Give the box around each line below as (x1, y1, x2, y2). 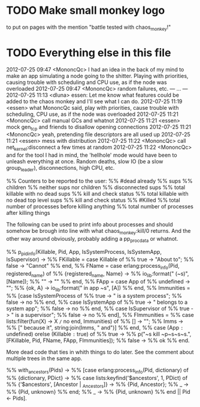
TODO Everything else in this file (6, 46, 171, 59)
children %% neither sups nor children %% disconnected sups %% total (6, 184, 186, 191)
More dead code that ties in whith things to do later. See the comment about (6, 348, 194, 355)
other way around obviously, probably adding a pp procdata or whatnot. (6, 235, 178, 244)
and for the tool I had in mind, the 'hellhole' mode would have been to (6, 151, 178, 159)
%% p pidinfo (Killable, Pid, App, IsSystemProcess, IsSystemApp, (6, 248, 162, 257)
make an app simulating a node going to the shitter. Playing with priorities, (6, 72, 189, 79)
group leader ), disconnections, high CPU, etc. (6, 164, 115, 173)
